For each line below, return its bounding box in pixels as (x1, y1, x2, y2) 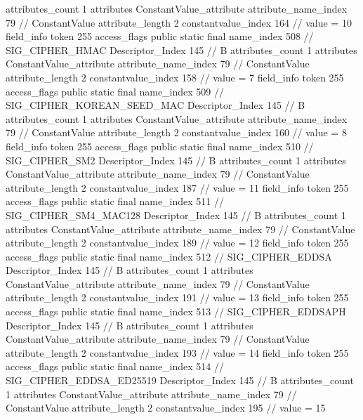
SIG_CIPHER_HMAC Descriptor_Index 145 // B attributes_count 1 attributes (6, 42, 357, 57)
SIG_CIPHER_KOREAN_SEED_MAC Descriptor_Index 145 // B (6, 98, 305, 112)
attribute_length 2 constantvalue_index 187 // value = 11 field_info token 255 (6, 180, 349, 195)
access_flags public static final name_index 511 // (6, 194, 225, 209)
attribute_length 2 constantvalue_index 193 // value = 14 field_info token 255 (6, 345, 349, 360)
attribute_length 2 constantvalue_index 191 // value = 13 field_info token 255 (6, 290, 349, 305)
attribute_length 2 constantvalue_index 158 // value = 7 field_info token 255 (6, 70, 344, 84)
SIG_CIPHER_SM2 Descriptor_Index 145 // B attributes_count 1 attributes (6, 152, 346, 167)
